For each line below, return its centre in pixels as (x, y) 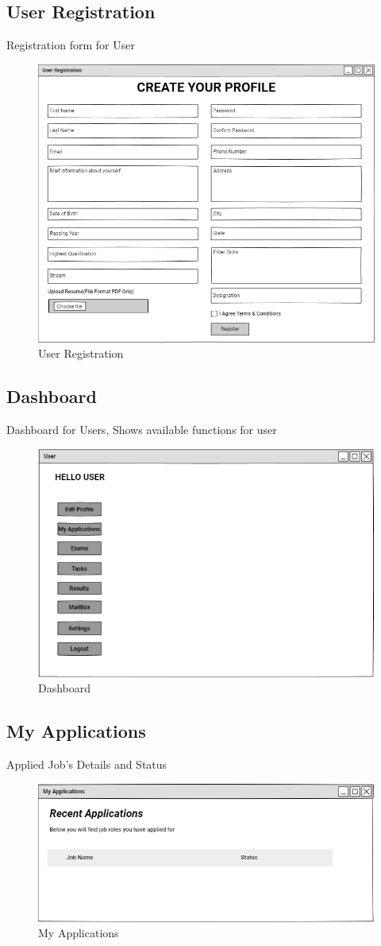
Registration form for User (71, 45)
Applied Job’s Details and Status (87, 764)
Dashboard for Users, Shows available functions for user (142, 430)
